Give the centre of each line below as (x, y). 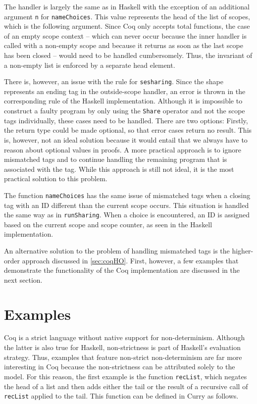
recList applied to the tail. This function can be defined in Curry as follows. (121, 396)
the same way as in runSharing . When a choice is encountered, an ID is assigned (127, 215)
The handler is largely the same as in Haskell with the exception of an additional (127, 6)
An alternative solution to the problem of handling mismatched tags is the (117, 250)
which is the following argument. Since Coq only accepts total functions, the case (127, 26)
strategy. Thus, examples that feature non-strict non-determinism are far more (123, 357)
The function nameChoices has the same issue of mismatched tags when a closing (127, 195)
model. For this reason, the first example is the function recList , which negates (126, 376)
